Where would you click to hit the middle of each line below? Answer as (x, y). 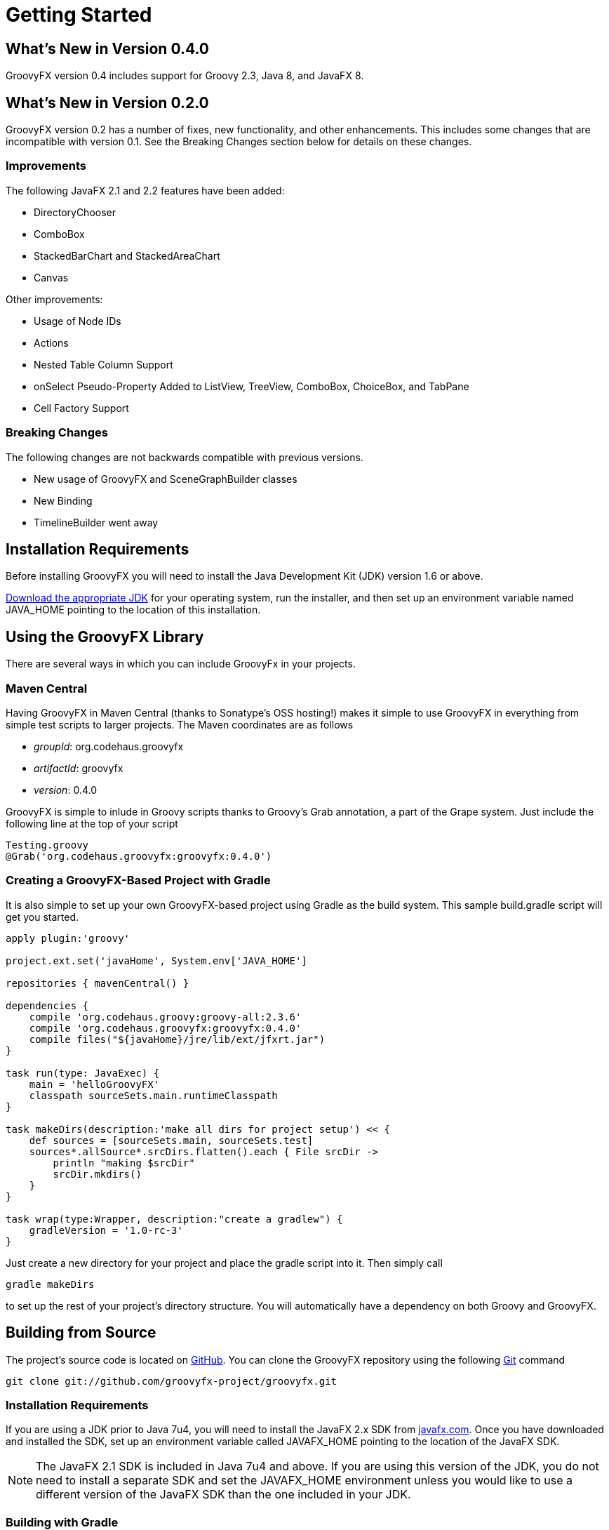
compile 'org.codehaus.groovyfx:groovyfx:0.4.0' (165, 1028)
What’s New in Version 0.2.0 (107, 102)
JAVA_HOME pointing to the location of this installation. (133, 610)
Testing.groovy (47, 845)
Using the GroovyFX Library (105, 637)
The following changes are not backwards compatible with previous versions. (185, 457)
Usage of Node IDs (78, 321)
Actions (51, 342)
